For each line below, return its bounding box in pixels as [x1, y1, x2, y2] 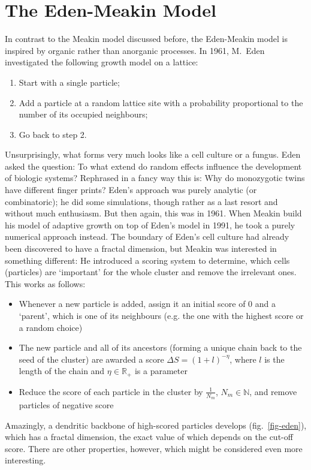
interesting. [5, 454, 46, 466]
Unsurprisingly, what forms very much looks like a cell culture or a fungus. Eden [5, 148, 301, 161]
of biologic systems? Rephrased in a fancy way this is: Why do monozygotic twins [5, 171, 305, 184]
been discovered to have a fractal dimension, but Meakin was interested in [5, 242, 277, 255]
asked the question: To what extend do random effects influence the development [5, 159, 302, 172]
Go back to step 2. [19, 128, 87, 140]
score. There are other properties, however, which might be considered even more [5, 442, 303, 454]
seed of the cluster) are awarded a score [19, 352, 164, 365]
